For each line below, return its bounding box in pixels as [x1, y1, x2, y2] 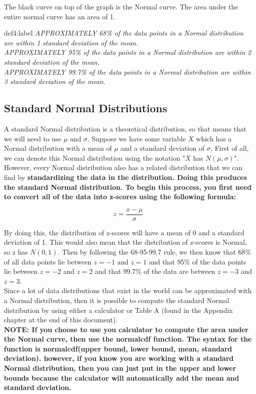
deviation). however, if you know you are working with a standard [4, 353, 234, 363]
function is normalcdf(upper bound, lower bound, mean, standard [4, 343, 232, 353]
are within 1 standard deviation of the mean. [4, 37, 139, 47]
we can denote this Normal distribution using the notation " [4, 152, 185, 163]
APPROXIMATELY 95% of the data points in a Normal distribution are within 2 [4, 47, 252, 57]
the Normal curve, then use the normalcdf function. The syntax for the [4, 334, 252, 344]
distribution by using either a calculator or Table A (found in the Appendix [4, 305, 233, 315]
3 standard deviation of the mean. [4, 76, 106, 87]
